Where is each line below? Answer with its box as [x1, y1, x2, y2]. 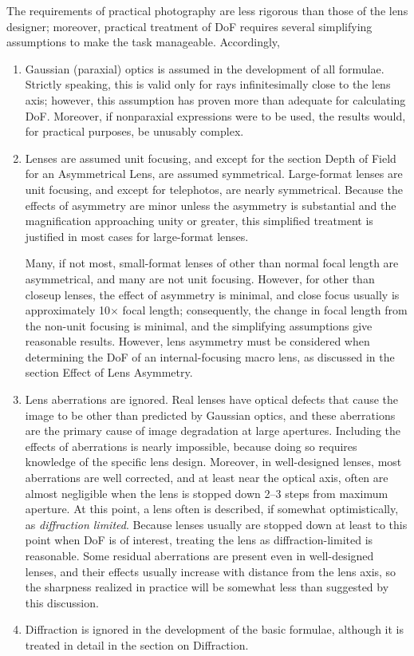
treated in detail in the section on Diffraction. [25, 636, 249, 653]
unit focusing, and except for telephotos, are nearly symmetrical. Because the [25, 180, 403, 197]
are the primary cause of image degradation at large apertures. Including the [25, 422, 401, 439]
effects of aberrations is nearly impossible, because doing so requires [25, 437, 357, 454]
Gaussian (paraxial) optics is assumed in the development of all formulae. [25, 60, 384, 77]
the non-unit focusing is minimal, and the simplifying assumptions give [25, 317, 373, 334]
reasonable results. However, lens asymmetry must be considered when [25, 333, 370, 350]
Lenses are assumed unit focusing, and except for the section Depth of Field [25, 149, 396, 166]
